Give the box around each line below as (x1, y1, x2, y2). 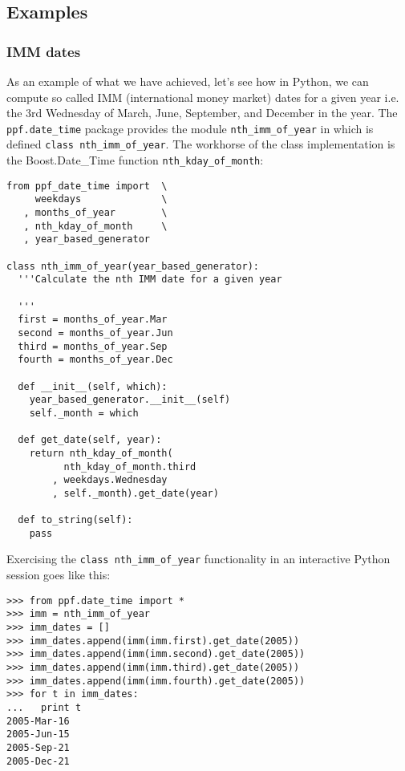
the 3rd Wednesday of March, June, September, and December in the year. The (6, 104, 398, 121)
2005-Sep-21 (6, 741, 70, 753)
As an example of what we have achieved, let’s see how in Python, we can (6, 73, 369, 89)
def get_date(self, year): (18, 434, 162, 446)
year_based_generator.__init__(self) (29, 394, 231, 406)
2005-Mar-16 (6, 715, 70, 727)
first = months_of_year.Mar (18, 314, 168, 326)
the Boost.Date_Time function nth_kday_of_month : (6, 152, 264, 168)
